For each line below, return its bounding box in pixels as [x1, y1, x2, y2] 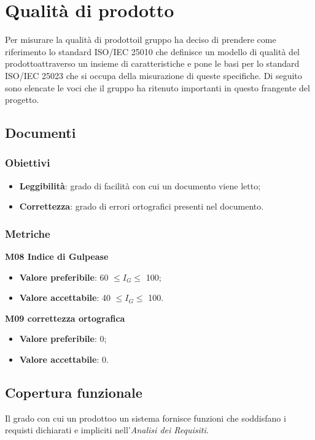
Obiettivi [5, 155, 50, 170]
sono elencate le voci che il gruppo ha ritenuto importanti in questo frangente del [5, 81, 310, 94]
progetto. [5, 93, 39, 106]
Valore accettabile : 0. [19, 353, 109, 366]
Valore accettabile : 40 [19, 291, 111, 304]
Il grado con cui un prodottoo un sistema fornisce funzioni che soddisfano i [5, 411, 286, 424]
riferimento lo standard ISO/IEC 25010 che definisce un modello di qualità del [5, 45, 300, 58]
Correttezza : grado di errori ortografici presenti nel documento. [19, 200, 264, 213]
